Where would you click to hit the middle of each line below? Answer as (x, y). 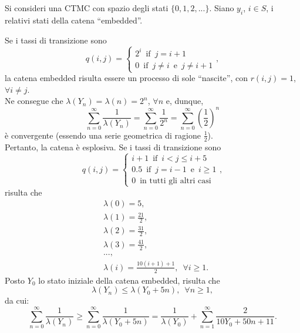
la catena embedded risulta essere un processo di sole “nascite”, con (126, 78)
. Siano (222, 8)
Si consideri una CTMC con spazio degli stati (87, 8)
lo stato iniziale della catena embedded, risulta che (129, 280)
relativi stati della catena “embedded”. (74, 20)
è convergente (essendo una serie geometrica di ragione (103, 135)
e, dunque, (185, 101)
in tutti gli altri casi (176, 181)
